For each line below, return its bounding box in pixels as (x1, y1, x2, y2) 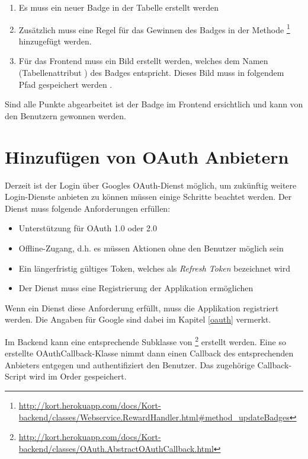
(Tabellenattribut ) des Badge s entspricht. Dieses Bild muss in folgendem (18, 66, 284, 79)
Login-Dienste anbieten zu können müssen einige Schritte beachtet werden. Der (5, 190, 292, 203)
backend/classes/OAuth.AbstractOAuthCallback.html (18, 442, 214, 454)
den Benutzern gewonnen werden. (5, 109, 126, 122)
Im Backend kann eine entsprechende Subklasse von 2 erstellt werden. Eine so (5, 333, 286, 348)
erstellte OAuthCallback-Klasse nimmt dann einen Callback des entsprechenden (5, 347, 294, 359)
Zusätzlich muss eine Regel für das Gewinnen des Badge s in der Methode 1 (18, 21, 290, 36)
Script (5, 370, 27, 383)
